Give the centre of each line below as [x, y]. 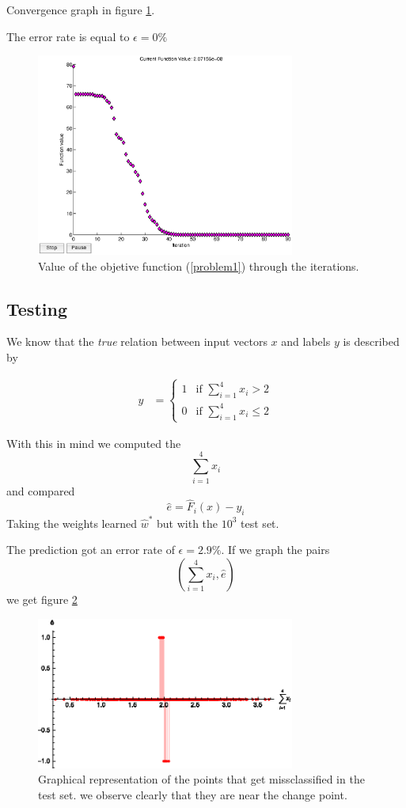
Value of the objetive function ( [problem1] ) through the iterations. [199, 266]
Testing [37, 308]
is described [371, 341]
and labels [306, 341]
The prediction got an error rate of [91, 550]
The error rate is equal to [68, 36]
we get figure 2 [42, 599]
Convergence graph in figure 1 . [81, 9]
